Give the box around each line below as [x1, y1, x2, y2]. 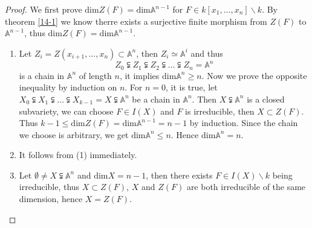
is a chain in [19, 69, 65, 81]
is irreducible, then [185, 104, 255, 117]
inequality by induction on [19, 81, 117, 93]
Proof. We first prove [5, 3, 82, 15]
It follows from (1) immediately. [19, 148, 137, 161]
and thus [190, 46, 223, 59]
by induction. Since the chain [189, 116, 298, 129]
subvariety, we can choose [19, 104, 114, 117]
